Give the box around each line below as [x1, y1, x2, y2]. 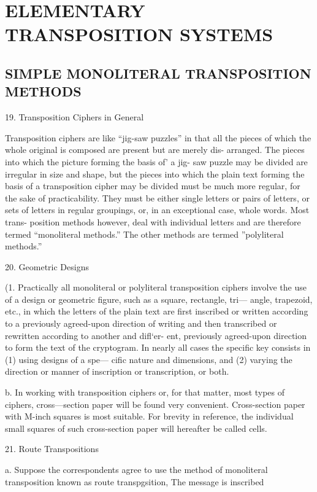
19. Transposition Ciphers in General [5, 111, 144, 123]
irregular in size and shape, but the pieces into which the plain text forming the [5, 167, 305, 180]
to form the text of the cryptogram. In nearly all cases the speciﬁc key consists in [5, 341, 311, 354]
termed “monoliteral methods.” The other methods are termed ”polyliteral [5, 227, 284, 240]
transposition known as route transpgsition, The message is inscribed [5, 475, 264, 488]
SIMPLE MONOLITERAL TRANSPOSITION [5, 63, 311, 82]
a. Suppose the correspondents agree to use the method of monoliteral [5, 463, 268, 475]
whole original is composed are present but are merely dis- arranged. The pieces [5, 143, 305, 156]
